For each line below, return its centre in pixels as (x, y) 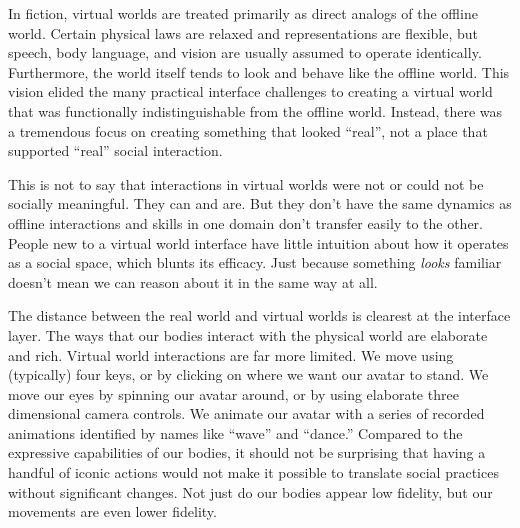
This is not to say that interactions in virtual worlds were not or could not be (246, 183)
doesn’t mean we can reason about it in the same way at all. (193, 281)
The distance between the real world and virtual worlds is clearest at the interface (259, 315)
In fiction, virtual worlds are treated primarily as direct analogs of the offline (243, 13)
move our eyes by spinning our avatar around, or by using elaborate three (233, 393)
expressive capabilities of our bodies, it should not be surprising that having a (247, 452)
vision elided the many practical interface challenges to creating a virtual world (250, 91)
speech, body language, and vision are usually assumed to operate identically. (245, 52)
